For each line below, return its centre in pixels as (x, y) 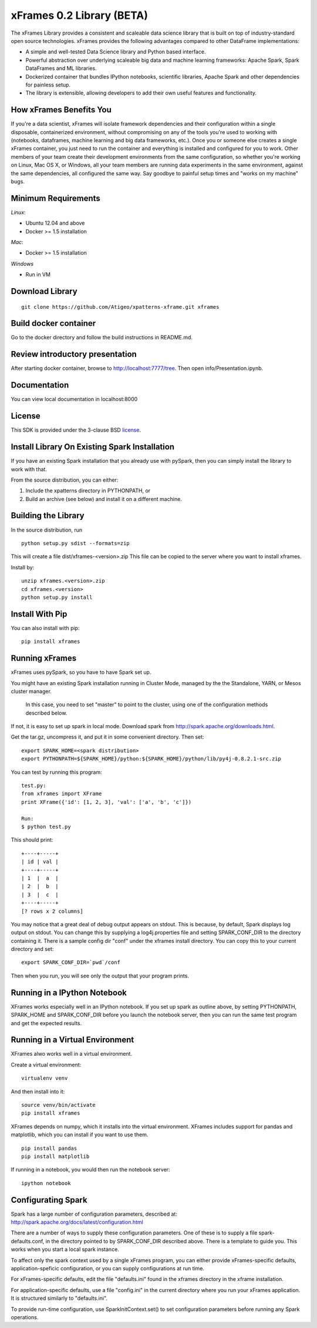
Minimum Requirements (56, 198)
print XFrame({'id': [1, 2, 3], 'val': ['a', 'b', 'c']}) (107, 802)
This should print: (32, 840)
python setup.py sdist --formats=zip (76, 543)
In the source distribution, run (47, 530)
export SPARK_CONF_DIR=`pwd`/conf (71, 962)
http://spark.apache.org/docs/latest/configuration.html (77, 1222)
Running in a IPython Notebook (69, 992)
